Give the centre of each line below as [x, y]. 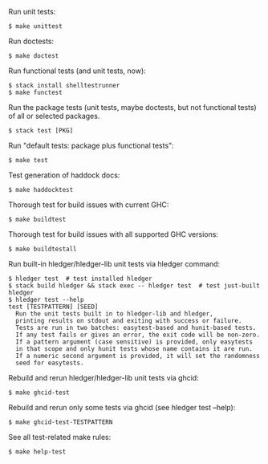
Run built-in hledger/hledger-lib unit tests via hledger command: [114, 264]
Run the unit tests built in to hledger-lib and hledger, [115, 314]
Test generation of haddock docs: [64, 175]
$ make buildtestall [43, 249]
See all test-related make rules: [60, 437]
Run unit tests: [32, 12]
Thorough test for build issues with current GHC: [89, 205]
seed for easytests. [50, 363]
